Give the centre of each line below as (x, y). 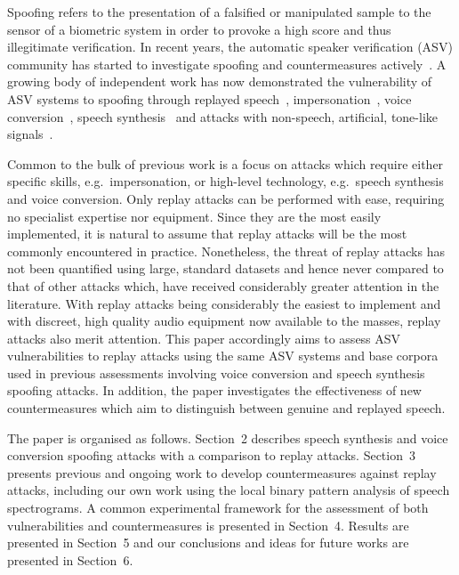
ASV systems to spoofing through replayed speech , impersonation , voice (209, 98)
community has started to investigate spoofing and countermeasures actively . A (227, 64)
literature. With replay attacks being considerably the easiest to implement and (224, 303)
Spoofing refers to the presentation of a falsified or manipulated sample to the (219, 12)
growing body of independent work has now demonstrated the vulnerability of (220, 81)
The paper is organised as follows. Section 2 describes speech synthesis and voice (228, 437)
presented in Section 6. (70, 559)
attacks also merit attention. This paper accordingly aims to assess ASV (204, 338)
